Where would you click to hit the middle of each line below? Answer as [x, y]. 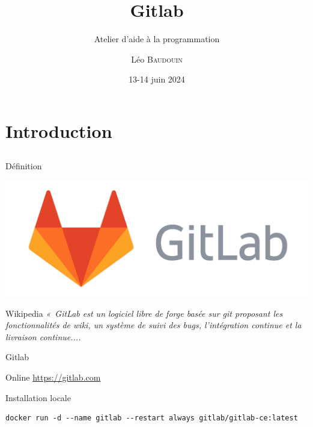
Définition [24, 166]
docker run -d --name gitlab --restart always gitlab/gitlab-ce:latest [152, 418]
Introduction [59, 130]
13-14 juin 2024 [157, 79]
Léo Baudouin [157, 59]
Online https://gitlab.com [53, 377]
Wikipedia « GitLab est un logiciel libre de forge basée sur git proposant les [144, 313]
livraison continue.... [43, 336]
